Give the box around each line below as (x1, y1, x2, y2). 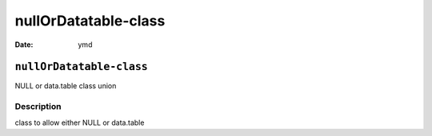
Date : (14, 40, 34, 49)
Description (14, 101, 62, 112)
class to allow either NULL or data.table (14, 118, 145, 127)
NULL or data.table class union (14, 81, 117, 91)
